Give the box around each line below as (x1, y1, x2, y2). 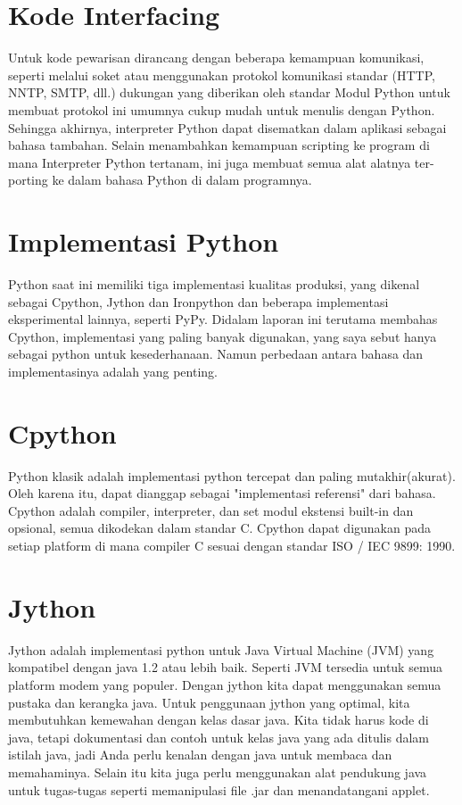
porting (8, 170, 48, 189)
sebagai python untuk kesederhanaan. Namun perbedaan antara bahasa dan (8, 344, 424, 363)
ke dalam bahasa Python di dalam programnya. (52, 170, 312, 189)
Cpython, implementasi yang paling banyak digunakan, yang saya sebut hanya (8, 327, 437, 345)
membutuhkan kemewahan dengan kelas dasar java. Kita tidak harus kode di (8, 710, 429, 729)
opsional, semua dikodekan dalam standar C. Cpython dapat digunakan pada (8, 519, 432, 537)
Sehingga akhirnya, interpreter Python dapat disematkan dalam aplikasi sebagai (8, 118, 447, 137)
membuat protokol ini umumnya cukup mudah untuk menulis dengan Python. (8, 100, 435, 119)
